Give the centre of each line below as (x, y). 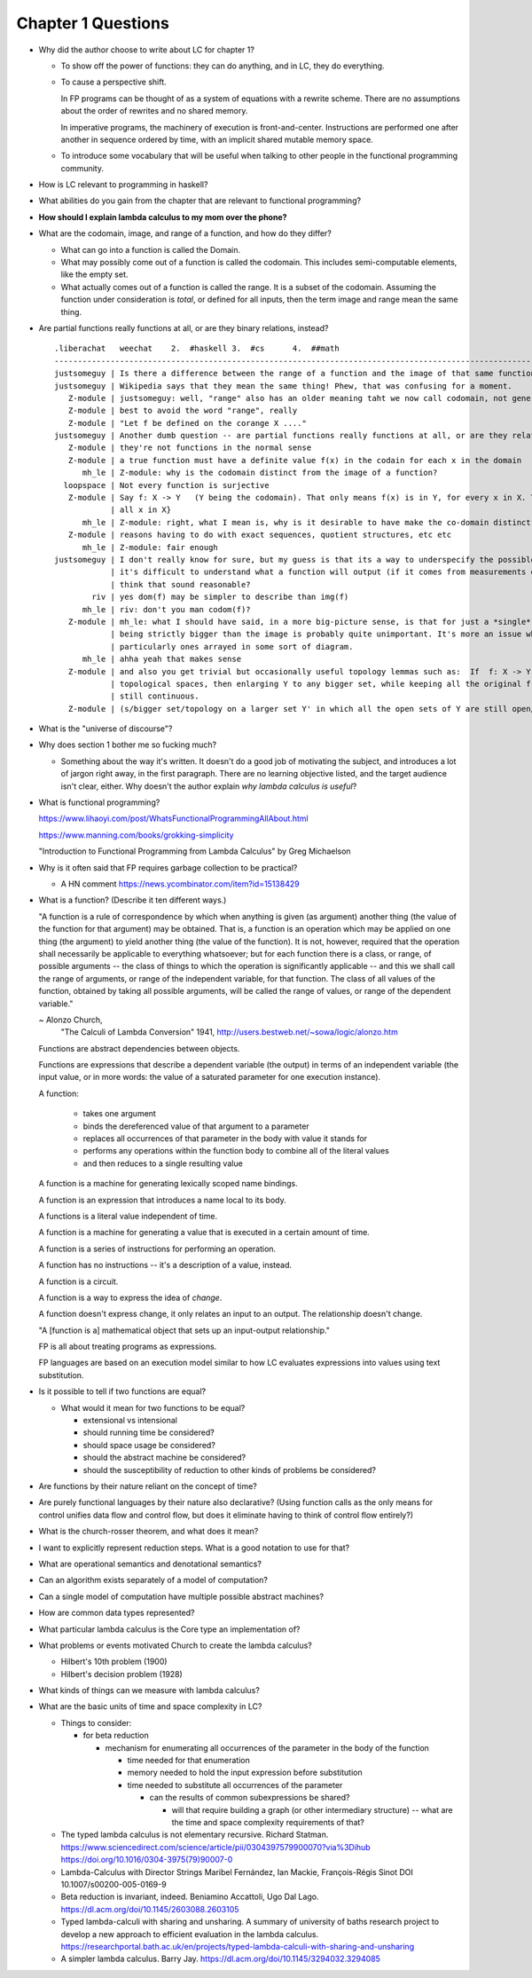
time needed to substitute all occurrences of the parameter (235, 1785)
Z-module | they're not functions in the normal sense (190, 448)
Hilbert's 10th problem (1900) (114, 1662)
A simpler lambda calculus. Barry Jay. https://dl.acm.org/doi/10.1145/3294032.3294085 (221, 1959)
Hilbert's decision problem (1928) (122, 1674)
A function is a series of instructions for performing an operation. (157, 1249)
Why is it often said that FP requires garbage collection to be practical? (168, 867)
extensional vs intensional (130, 1421)
